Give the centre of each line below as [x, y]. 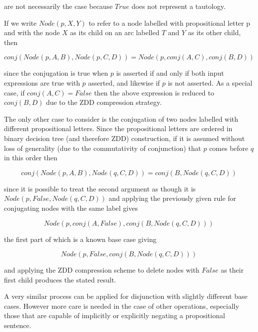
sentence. [18, 325]
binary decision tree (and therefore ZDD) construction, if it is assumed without [125, 138]
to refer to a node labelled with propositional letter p [169, 23]
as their [232, 270]
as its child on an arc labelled [115, 32]
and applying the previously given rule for [172, 198]
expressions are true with [42, 82]
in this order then [31, 158]
